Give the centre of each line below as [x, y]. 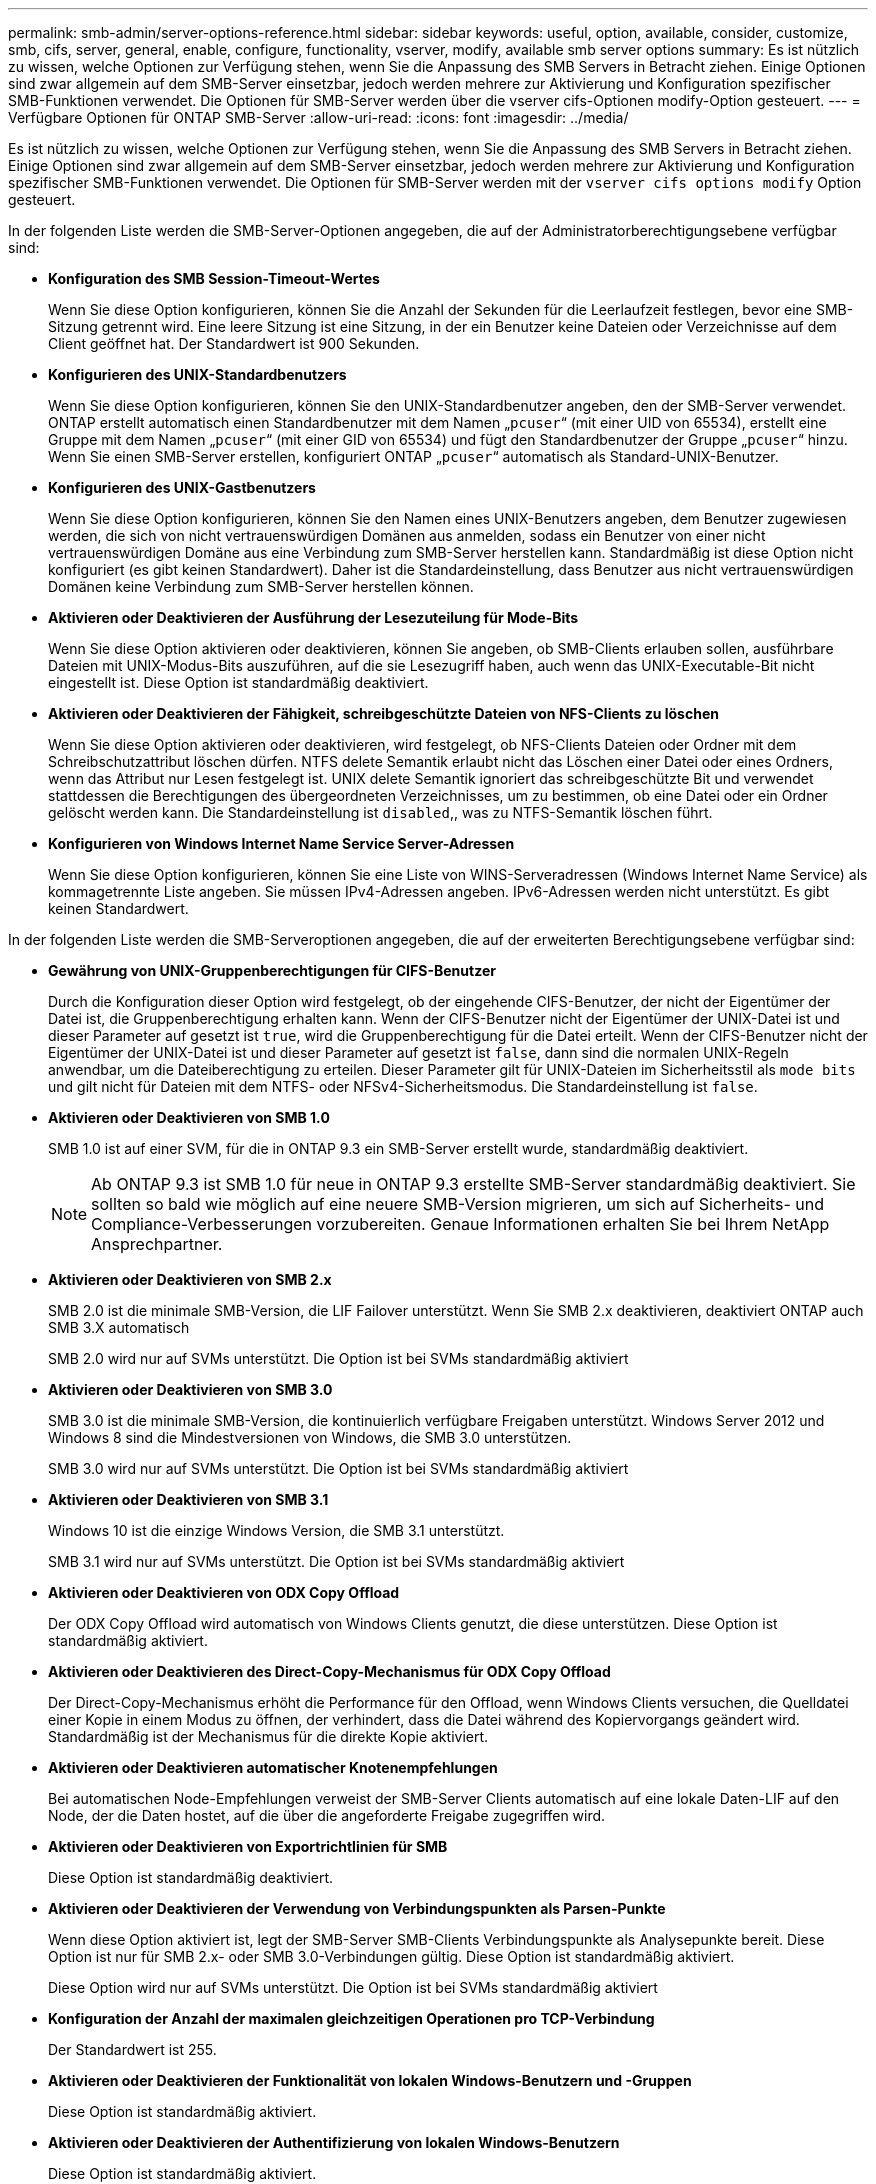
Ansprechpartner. [157, 1244]
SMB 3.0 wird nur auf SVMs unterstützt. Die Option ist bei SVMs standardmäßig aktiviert [338, 1468]
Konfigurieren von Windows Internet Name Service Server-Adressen [281, 843]
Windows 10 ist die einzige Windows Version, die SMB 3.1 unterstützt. [276, 1530]
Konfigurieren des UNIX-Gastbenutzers [182, 487]
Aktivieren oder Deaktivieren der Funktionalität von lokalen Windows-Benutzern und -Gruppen [370, 2080]
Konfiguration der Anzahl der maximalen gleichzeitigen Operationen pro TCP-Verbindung [351, 2018]
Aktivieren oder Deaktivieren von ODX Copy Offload [224, 1592]
